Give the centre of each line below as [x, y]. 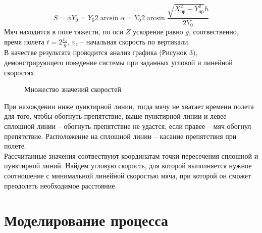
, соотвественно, [214, 32]
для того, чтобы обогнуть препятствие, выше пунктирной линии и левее [115, 116]
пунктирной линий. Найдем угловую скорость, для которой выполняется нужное [128, 166]
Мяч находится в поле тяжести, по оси [64, 32]
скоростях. [20, 72]
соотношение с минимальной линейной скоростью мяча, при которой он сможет [128, 175]
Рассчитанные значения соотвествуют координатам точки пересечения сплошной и [131, 155]
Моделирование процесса [86, 220]
